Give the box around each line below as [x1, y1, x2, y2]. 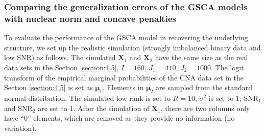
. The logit [211, 62, 244, 72]
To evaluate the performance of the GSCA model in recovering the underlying [4, 32, 248, 43]
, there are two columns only [160, 102, 250, 113]
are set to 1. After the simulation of [38, 102, 150, 113]
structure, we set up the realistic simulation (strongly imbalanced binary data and [4, 42, 261, 52]
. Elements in [102, 82, 144, 93]
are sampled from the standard [156, 82, 253, 93]
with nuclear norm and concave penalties [4, 12, 176, 24]
